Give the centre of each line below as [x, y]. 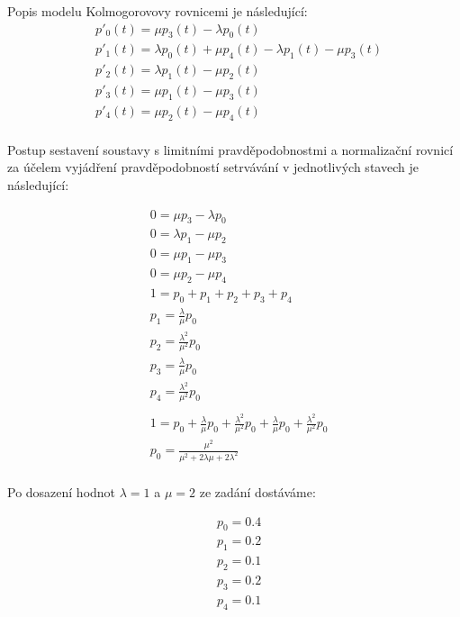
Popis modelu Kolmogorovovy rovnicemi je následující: [158, 11]
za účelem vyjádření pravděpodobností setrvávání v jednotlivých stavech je [213, 167]
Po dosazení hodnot [62, 492]
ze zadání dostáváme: [257, 492]
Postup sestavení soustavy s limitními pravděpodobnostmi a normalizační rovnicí [230, 149]
